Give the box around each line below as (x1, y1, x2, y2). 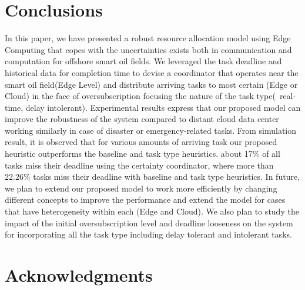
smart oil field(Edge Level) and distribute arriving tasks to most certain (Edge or (5, 78, 298, 90)
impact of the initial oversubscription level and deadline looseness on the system (5, 216, 293, 229)
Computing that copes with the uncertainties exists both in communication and (5, 43, 292, 55)
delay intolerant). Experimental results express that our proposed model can (25, 101, 301, 113)
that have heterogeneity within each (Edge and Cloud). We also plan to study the (5, 205, 299, 218)
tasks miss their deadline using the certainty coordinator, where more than (5, 159, 274, 171)
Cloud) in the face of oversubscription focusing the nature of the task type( (5, 90, 276, 102)
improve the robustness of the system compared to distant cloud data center (5, 113, 279, 125)
